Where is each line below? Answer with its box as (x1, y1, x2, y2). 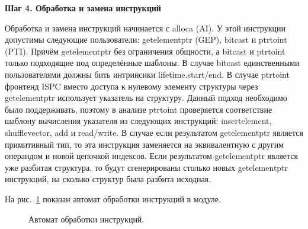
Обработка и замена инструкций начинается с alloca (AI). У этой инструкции (5, 21, 285, 34)
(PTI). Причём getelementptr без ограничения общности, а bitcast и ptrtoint (5, 44, 285, 57)
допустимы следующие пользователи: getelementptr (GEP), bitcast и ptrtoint (5, 33, 287, 46)
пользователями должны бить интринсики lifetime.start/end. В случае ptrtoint (5, 68, 290, 80)
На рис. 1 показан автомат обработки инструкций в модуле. (5, 192, 221, 205)
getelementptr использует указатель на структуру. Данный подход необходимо (5, 91, 287, 104)
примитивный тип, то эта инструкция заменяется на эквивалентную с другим (5, 138, 284, 150)
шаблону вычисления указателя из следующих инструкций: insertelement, (5, 114, 272, 127)
